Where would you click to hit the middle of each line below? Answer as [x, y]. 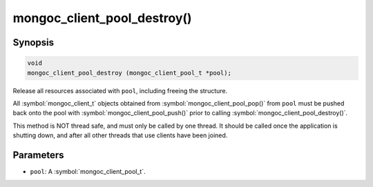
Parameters [38, 155]
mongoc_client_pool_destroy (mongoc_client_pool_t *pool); [129, 73]
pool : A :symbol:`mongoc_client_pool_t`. [88, 171]
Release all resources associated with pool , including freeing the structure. [120, 90]
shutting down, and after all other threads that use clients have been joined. [120, 135]
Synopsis [34, 42]
